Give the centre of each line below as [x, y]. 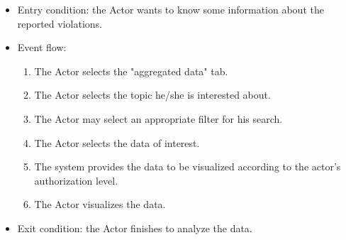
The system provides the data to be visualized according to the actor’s [188, 167]
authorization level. [76, 180]
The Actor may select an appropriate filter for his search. [158, 118]
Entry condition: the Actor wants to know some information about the [171, 9]
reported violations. [60, 23]
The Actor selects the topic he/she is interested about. [152, 95]
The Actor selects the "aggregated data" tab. [131, 71]
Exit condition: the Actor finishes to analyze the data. [135, 228]
